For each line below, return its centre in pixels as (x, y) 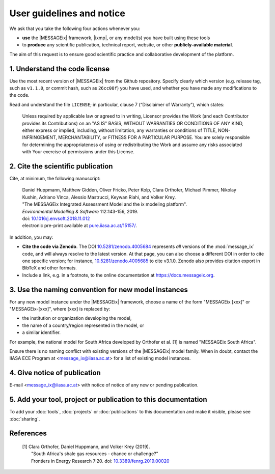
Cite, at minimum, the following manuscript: (55, 179)
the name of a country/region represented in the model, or (83, 325)
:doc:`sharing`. (25, 419)
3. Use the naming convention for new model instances (99, 289)
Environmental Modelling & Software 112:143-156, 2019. (80, 211)
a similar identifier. (42, 332)
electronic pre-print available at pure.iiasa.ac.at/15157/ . (79, 226)
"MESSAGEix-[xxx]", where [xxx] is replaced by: (60, 309)
